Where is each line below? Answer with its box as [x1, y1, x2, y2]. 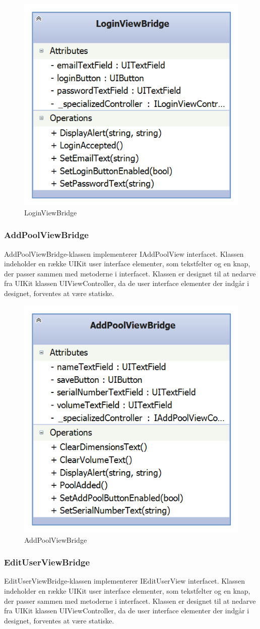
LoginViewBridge [24, 207, 77, 217]
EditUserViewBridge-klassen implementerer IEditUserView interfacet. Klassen [4, 576, 245, 586]
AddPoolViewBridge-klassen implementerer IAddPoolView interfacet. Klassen [4, 248, 244, 259]
